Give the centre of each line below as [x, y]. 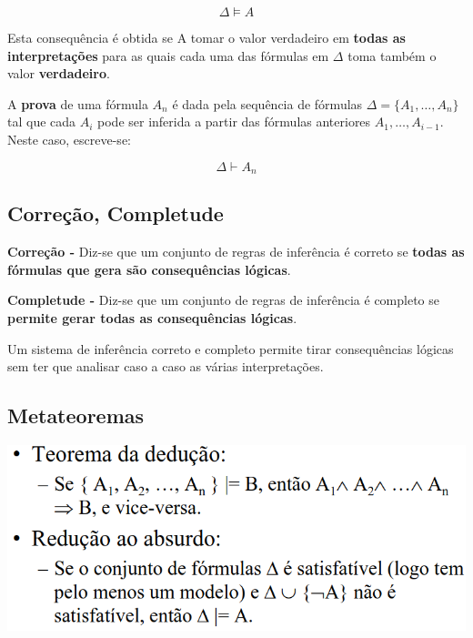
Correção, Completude [116, 213]
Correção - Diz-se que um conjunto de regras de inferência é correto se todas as [236, 252]
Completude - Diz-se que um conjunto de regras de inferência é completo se [224, 300]
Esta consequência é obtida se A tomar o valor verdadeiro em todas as [206, 37]
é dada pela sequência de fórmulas [267, 103]
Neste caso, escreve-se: [69, 139]
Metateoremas [76, 415]
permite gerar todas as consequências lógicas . [152, 318]
